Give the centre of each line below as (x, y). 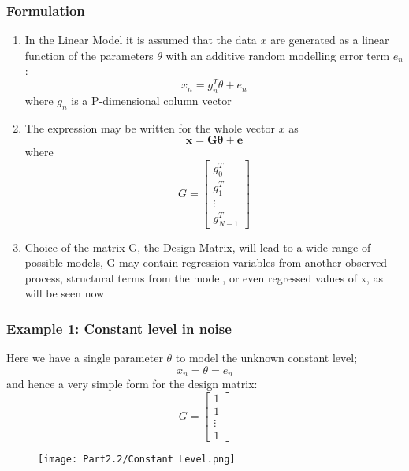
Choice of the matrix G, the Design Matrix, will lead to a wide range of (198, 247)
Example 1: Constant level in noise (119, 328)
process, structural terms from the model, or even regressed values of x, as (204, 277)
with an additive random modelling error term (278, 55)
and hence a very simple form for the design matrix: (132, 384)
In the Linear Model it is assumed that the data (141, 40)
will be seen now (65, 293)
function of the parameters (89, 55)
